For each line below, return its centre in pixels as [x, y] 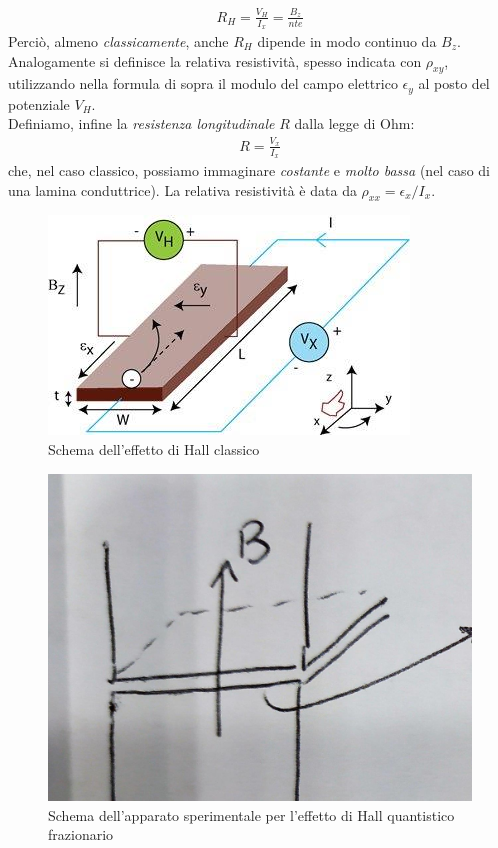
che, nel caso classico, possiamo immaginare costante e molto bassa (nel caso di [249, 170]
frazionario [81, 834]
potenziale [39, 103]
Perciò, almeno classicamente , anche [118, 40]
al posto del [454, 83]
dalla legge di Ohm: [354, 123]
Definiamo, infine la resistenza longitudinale [141, 123]
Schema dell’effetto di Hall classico [154, 448]
